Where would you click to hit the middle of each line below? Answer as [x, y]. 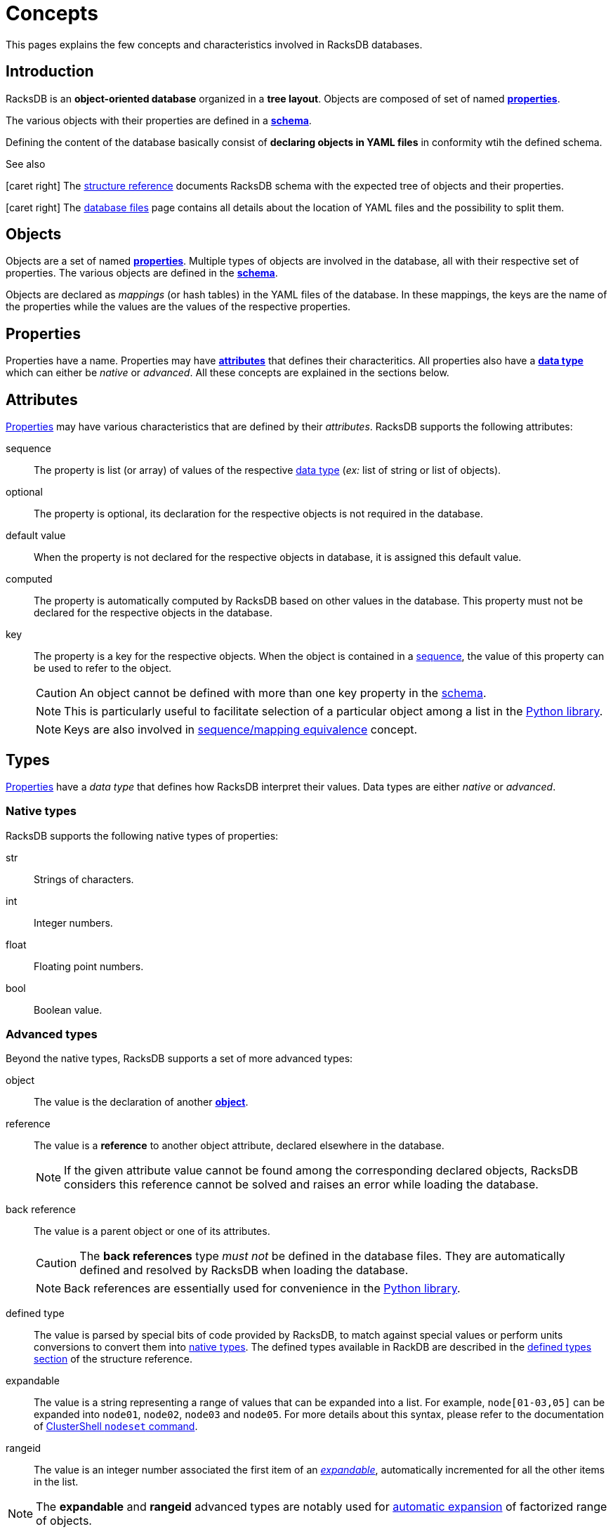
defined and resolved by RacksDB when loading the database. [244, 1270]
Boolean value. [68, 1010]
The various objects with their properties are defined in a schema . [159, 120]
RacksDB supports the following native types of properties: [142, 835]
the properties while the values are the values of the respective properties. [178, 307]
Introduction [50, 72]
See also [26, 164]
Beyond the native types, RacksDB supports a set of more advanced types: [179, 1059]
